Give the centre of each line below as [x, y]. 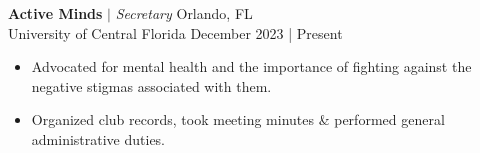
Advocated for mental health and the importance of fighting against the [251, 66]
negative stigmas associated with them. [151, 85]
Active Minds [55, 13]
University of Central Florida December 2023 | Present [175, 32]
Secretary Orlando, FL [184, 13]
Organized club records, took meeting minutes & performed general [238, 119]
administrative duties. [98, 138]
